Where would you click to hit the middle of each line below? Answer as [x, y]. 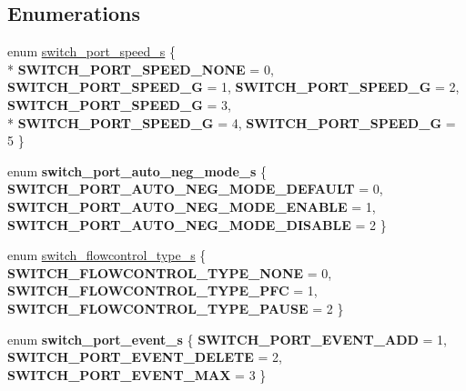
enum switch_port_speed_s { [91, 51]
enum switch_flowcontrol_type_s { [107, 255]
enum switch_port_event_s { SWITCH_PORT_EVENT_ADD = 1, [227, 339]
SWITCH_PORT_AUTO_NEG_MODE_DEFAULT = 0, [195, 189]
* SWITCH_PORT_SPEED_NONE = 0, [141, 69]
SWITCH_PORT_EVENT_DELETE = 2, [145, 357]
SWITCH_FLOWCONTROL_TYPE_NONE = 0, [170, 272]
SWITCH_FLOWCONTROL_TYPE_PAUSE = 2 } [176, 308]
